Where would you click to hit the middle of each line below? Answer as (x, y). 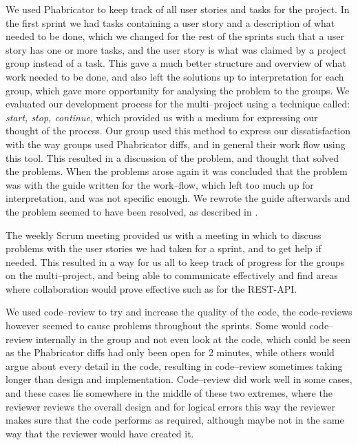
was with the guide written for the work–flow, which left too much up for (160, 184)
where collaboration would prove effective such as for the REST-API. (151, 288)
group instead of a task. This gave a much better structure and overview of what (176, 63)
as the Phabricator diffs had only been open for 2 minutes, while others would (170, 352)
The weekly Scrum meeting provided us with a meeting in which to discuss (164, 235)
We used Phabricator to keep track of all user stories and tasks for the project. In (178, 9)
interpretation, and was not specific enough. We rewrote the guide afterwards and (178, 198)
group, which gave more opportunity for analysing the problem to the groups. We (178, 90)
